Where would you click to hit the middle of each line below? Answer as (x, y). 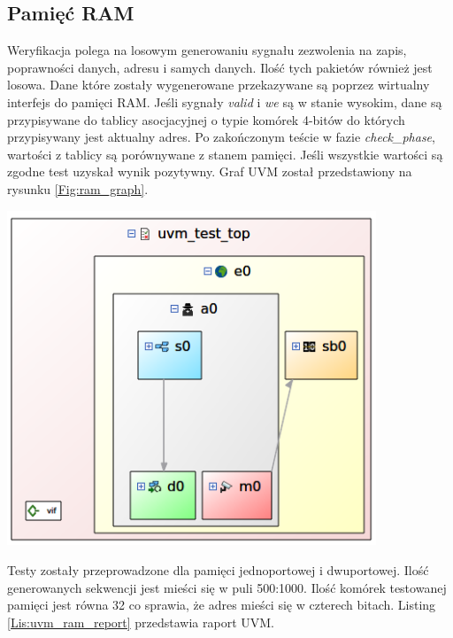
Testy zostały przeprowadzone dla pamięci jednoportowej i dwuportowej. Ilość (218, 570)
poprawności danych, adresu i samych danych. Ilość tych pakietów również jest (220, 67)
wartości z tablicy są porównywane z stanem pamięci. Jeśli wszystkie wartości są (225, 154)
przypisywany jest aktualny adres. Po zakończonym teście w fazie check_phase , (221, 137)
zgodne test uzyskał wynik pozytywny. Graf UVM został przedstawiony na (210, 171)
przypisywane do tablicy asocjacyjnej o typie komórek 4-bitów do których (206, 119)
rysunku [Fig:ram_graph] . (78, 188)
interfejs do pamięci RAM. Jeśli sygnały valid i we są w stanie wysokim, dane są (225, 101)
